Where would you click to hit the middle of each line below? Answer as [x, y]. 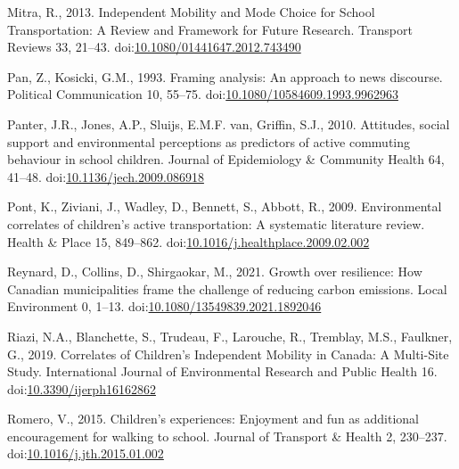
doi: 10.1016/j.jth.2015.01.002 [86, 453]
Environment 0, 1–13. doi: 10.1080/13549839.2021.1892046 [164, 306]
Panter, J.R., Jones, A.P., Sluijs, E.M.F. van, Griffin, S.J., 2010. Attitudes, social [229, 123]
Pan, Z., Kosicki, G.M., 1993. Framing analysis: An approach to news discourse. [225, 76]
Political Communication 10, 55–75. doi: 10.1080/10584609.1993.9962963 [203, 94]
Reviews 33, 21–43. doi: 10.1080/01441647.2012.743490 [154, 47]
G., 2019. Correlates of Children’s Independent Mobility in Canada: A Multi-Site [228, 354]
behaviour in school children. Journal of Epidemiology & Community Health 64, [226, 159]
